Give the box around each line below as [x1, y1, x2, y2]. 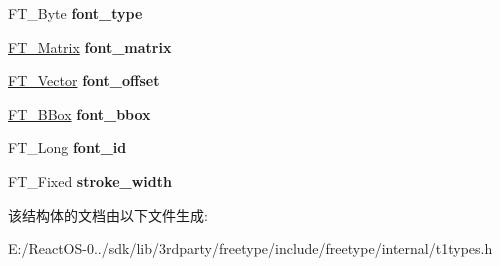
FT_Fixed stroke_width [8, 170, 172, 191]
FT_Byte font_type [8, 3, 143, 23]
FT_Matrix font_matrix [8, 36, 172, 57]
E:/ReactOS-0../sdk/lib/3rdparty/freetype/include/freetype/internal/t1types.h [8, 238, 493, 259]
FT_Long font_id [8, 137, 127, 158]
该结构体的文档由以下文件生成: [8, 204, 208, 225]
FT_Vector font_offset [8, 70, 160, 91]
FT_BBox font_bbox [8, 103, 151, 124]
